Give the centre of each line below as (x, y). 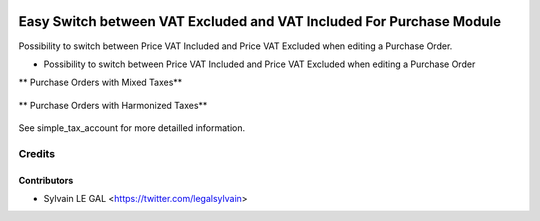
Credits (36, 153)
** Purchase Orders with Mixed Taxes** (100, 82)
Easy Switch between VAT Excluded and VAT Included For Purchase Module (260, 21)
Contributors (46, 180)
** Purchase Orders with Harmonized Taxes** (113, 105)
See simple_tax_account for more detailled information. (132, 128)
